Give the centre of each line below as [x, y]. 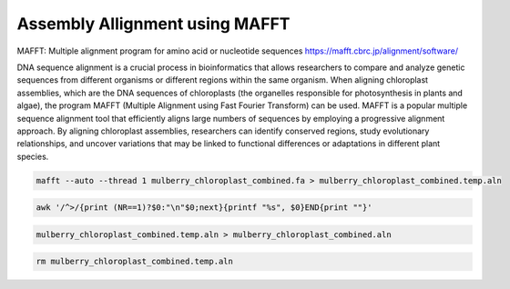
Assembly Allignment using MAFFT [153, 24]
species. [33, 156]
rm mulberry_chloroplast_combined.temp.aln [135, 262]
